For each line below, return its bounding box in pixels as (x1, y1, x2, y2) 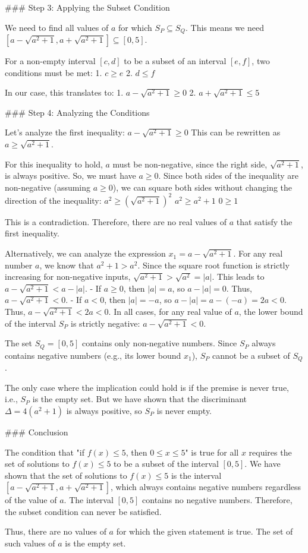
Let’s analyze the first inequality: (5, 126, 125, 138)
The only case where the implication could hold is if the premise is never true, (5, 381, 289, 393)
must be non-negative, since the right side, (112, 157, 268, 170)
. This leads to (212, 270, 265, 283)
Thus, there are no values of (5, 525, 106, 538)
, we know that (39, 258, 94, 271)
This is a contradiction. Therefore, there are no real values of (5, 215, 227, 227)
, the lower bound (238, 305, 303, 318)
